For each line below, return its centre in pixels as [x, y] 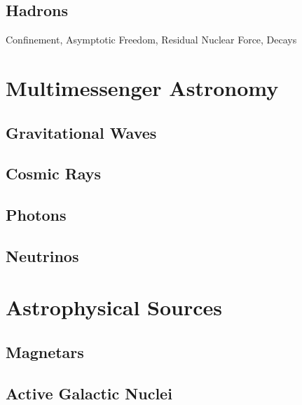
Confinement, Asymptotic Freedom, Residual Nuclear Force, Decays [151, 40]
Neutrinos [42, 255]
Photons [36, 215]
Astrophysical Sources [114, 307]
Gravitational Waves [81, 132]
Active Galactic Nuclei [89, 393]
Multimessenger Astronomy [142, 87]
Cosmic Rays [54, 173]
